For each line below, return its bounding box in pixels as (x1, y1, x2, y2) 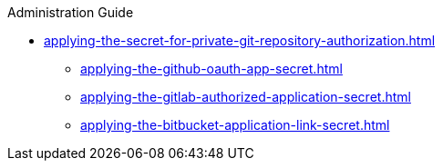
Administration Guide (7, 5, 134, 20)
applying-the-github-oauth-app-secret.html (80, 61, 343, 76)
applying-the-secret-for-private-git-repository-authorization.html (44, 33, 436, 48)
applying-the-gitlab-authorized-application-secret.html (80, 89, 411, 104)
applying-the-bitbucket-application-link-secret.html (80, 117, 390, 133)
